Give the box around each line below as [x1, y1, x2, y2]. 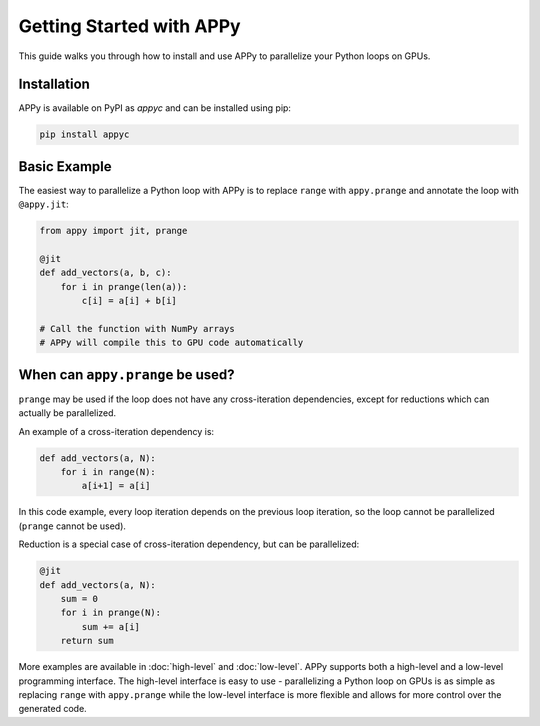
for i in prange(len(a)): [60, 281, 188, 292]
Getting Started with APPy [18, 15, 241, 37]
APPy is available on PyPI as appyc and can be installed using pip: [18, 102, 292, 114]
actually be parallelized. [18, 407, 117, 419]
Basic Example [18, 158, 112, 175]
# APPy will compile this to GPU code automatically [39, 337, 304, 349]
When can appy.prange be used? [18, 366, 235, 383]
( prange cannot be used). [18, 520, 127, 532]
